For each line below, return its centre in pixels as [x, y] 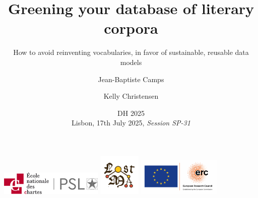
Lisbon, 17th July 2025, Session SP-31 [131, 123]
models [131, 62]
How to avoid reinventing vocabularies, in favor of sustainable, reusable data [131, 52]
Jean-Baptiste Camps [131, 79]
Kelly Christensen [131, 96]
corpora [131, 28]
